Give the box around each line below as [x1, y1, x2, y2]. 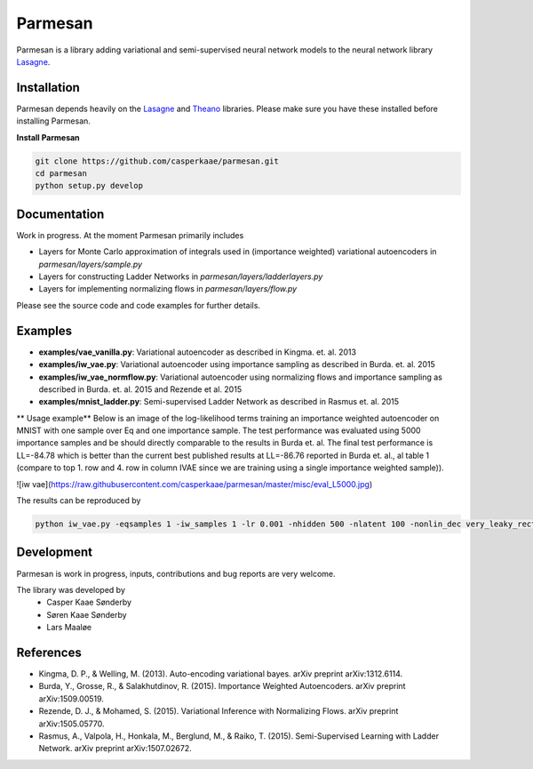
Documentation [16, 206, 105, 221]
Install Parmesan [16, 132, 80, 142]
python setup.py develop [35, 180, 144, 191]
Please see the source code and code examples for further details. [16, 300, 261, 310]
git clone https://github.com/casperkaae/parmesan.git [35, 156, 279, 166]
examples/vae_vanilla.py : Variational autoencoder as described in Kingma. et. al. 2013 [38, 347, 357, 357]
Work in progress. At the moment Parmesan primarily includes [16, 229, 244, 240]
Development [16, 545, 93, 560]
